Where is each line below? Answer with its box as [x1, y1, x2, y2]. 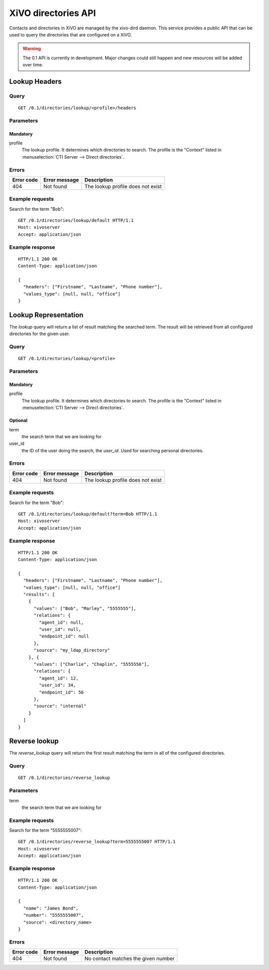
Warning [22, 45, 41, 52]
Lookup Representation [9, 311, 84, 319]
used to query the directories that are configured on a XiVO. [9, 31, 132, 37]
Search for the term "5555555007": [9, 827, 82, 833]
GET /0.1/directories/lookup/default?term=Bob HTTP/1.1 [18, 511, 157, 517]
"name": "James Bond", [23, 905, 79, 911]
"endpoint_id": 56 [39, 689, 84, 695]
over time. [22, 62, 43, 68]
